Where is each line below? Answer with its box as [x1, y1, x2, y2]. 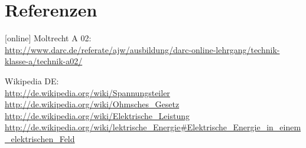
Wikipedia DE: [5, 74, 59, 87]
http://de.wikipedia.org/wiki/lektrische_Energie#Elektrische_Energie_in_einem [5, 121, 301, 133]
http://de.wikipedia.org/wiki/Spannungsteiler [5, 86, 170, 98]
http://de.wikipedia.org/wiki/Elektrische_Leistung [5, 109, 190, 121]
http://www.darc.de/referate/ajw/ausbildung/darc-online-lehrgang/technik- [5, 43, 280, 55]
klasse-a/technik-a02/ [5, 55, 83, 67]
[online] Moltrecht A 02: [5, 32, 92, 44]
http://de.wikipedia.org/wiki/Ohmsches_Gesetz [5, 98, 180, 110]
